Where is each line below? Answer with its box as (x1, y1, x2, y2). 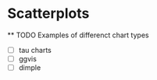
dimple (18, 63, 41, 72)
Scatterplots (7, 5, 90, 23)
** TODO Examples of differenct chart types (7, 30, 149, 40)
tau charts (18, 45, 52, 54)
